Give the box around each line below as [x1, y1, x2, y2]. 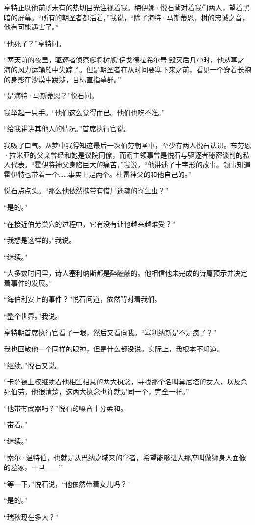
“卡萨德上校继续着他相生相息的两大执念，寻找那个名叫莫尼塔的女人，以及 [4, 377, 241, 387]
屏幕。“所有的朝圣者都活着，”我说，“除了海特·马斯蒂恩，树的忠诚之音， [17, 12, 249, 22]
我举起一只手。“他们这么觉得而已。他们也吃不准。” [4, 107, 165, 117]
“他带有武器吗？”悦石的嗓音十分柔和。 [4, 403, 127, 413]
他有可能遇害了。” [4, 22, 59, 32]
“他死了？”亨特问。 [4, 38, 66, 48]
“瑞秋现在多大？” [4, 511, 59, 522]
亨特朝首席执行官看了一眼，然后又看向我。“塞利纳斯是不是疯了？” [4, 327, 217, 337]
